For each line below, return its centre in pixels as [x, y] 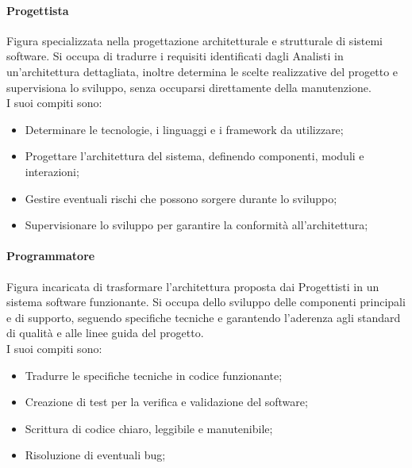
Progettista [38, 10]
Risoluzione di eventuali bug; [95, 455]
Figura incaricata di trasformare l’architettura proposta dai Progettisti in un [193, 286]
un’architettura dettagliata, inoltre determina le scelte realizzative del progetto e [202, 71]
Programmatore [51, 256]
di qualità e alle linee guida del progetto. [105, 333]
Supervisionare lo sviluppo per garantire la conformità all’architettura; [196, 225]
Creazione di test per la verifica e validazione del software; [166, 402]
